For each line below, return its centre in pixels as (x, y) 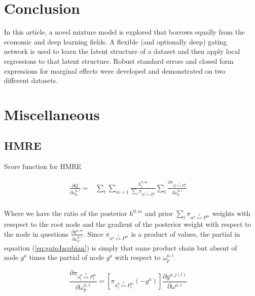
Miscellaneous (52, 114)
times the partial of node (67, 257)
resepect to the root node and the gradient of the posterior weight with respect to (127, 224)
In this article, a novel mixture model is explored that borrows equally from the (125, 32)
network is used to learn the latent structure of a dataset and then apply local (122, 51)
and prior (159, 213)
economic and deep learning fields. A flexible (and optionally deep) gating (115, 41)
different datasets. (31, 80)
